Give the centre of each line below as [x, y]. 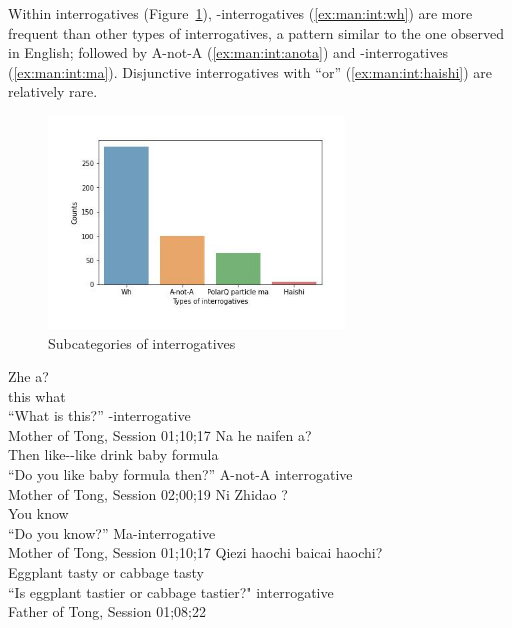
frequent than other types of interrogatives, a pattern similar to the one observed [256, 32]
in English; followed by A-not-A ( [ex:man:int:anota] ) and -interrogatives [228, 52]
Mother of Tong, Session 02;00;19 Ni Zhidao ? [148, 493]
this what [37, 395]
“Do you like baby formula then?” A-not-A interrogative [180, 474]
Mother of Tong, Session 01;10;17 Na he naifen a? [160, 434]
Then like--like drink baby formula [113, 454]
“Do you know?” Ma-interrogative [112, 532]
